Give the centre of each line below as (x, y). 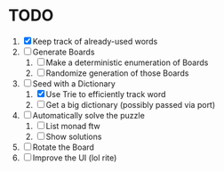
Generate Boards (64, 52)
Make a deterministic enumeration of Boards (127, 62)
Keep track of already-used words (95, 41)
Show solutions (74, 136)
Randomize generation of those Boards (117, 73)
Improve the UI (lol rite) (75, 158)
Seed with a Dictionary (74, 83)
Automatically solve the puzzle (89, 115)
